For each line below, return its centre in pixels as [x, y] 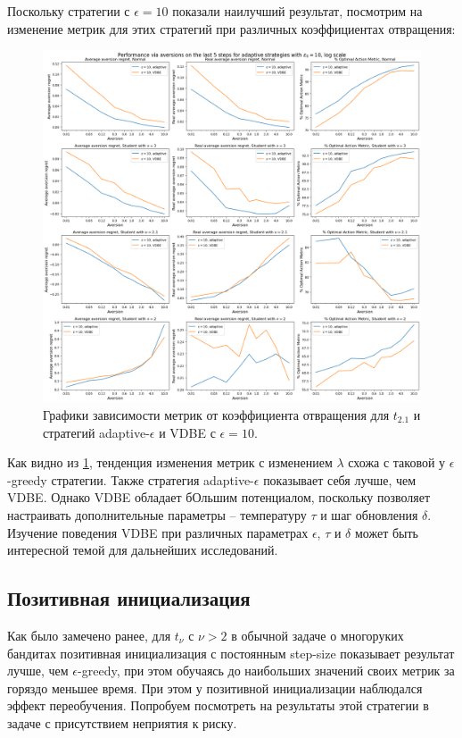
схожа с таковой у [397, 462]
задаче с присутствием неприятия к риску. [122, 722]
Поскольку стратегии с [69, 11]
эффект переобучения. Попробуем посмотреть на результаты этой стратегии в [218, 705]
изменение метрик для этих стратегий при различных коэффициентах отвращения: [231, 28]
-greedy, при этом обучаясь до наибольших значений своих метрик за [266, 671]
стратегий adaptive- [96, 432]
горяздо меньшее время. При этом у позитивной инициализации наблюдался [215, 688]
